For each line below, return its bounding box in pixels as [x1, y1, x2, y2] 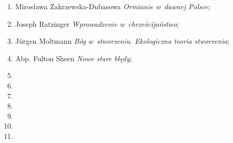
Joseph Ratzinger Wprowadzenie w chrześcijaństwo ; [15, 18, 179, 29]
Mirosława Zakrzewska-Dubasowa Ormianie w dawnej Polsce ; [15, 1, 210, 11]
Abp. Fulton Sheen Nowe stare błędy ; [15, 52, 132, 63]
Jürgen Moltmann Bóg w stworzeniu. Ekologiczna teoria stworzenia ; [15, 35, 230, 46]
